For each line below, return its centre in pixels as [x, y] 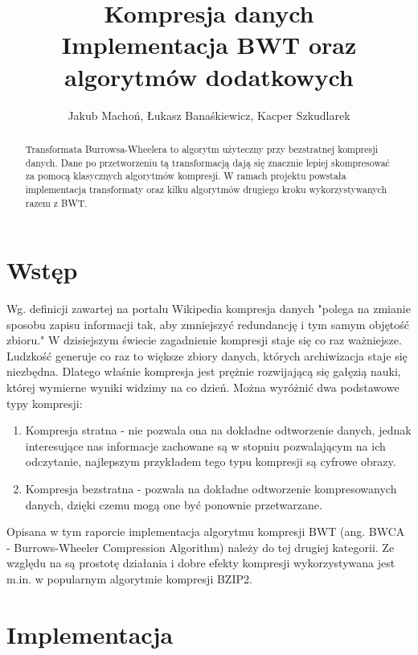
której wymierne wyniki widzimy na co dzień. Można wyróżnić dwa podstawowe [203, 387]
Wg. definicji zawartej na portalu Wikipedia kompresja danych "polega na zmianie [209, 309]
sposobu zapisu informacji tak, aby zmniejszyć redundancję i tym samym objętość [208, 324]
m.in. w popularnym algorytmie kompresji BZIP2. [129, 579]
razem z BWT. [56, 202]
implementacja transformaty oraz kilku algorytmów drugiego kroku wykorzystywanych [206, 189]
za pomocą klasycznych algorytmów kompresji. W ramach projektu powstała [186, 176]
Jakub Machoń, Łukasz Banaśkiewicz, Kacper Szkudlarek [209, 115]
